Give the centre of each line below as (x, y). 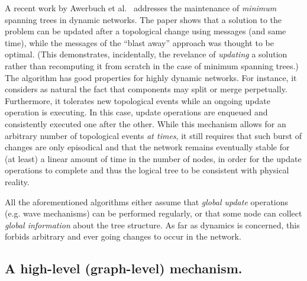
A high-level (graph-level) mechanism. (124, 268)
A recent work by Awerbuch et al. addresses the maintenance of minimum (141, 8)
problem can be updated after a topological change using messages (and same (146, 31)
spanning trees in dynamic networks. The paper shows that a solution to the (143, 19)
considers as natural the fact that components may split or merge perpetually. (146, 89)
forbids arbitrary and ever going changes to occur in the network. (123, 236)
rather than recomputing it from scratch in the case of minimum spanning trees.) (152, 65)
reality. (17, 181)
